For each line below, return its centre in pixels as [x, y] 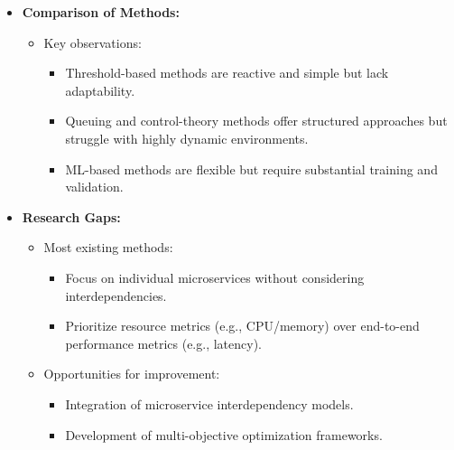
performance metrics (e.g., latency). [163, 343]
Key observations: [93, 42]
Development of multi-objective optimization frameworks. [224, 434]
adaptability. [100, 90]
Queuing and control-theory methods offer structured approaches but [256, 121]
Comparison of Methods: [101, 12]
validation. [94, 187]
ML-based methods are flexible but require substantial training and [251, 169]
